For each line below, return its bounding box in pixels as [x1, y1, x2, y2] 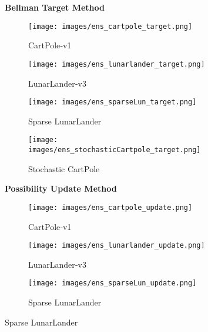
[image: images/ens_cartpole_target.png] [28, 22, 193, 31]
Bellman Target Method [5, 1, 105, 13]
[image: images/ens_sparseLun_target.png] [28, 98, 197, 107]
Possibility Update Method [5, 182, 117, 195]
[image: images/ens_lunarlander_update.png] [28, 241, 205, 250]
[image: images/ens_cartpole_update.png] [28, 203, 193, 212]
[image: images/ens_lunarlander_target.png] [28, 60, 205, 68]
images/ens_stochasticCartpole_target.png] [28, 146, 201, 154]
